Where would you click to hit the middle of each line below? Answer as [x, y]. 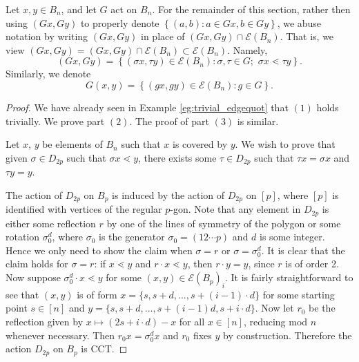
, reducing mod [275, 322]
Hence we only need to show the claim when [99, 250]
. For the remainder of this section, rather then [251, 9]
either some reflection [51, 223]
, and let [79, 9]
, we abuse [299, 22]
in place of [163, 36]
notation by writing [47, 36]
